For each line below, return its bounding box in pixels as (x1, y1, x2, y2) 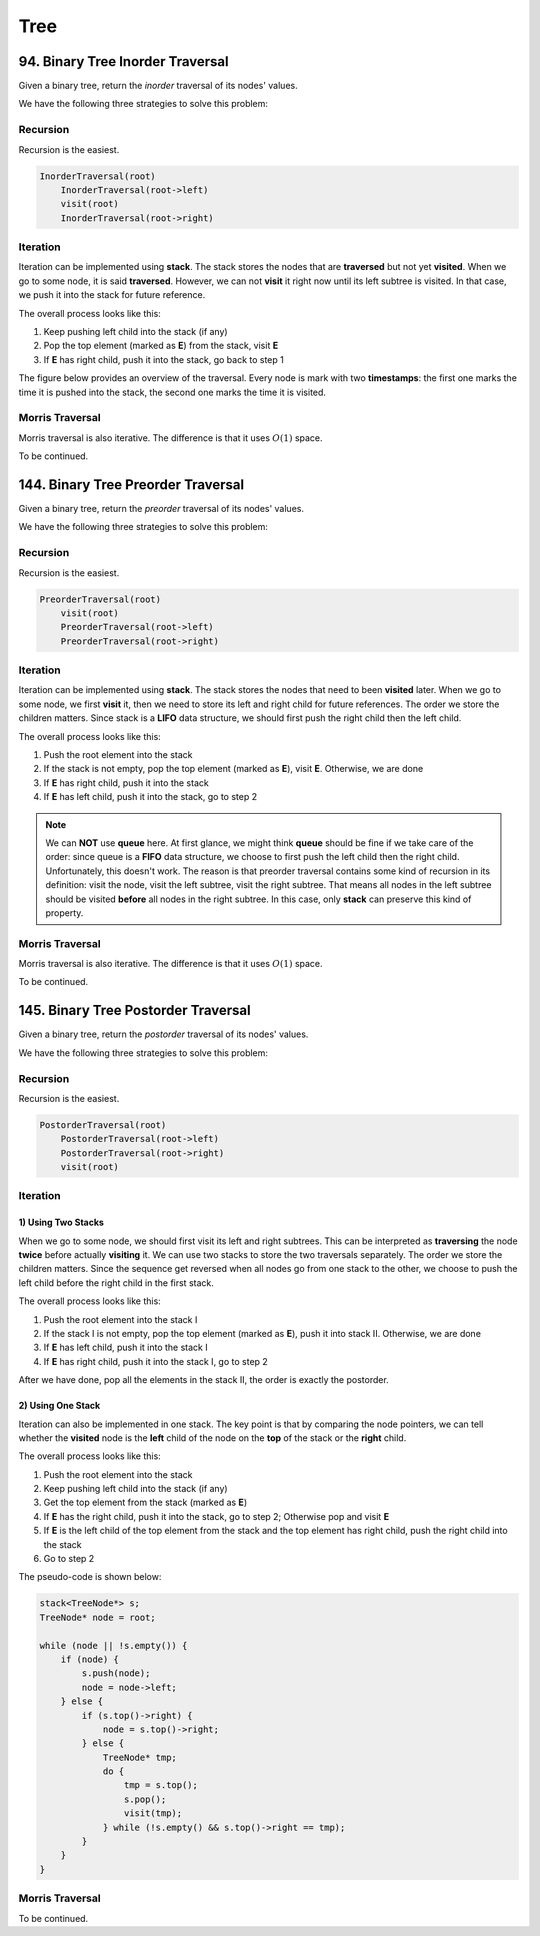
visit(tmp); (123, 1808, 183, 1819)
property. (45, 906, 84, 919)
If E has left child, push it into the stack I (43, 1341, 209, 1354)
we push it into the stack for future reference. (18, 289, 206, 301)
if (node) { (60, 1653, 120, 1665)
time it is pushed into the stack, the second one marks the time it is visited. (18, 386, 327, 398)
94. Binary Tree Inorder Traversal (18, 53, 229, 70)
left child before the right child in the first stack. (18, 1276, 215, 1289)
